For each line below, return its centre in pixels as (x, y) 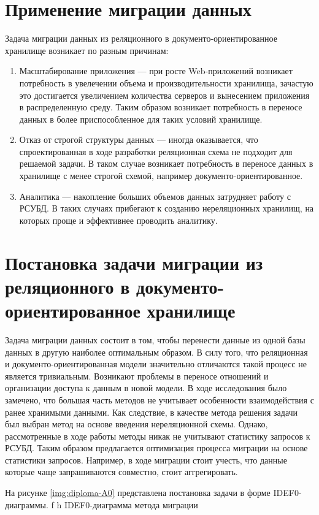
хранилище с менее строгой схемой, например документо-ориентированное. (161, 176)
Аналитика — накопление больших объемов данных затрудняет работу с (155, 196)
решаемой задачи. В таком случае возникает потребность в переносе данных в (166, 163)
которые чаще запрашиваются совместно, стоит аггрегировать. (121, 472)
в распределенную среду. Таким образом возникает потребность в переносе (161, 107)
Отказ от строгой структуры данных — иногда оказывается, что (139, 139)
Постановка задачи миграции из (134, 262)
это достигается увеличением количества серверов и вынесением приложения (164, 95)
